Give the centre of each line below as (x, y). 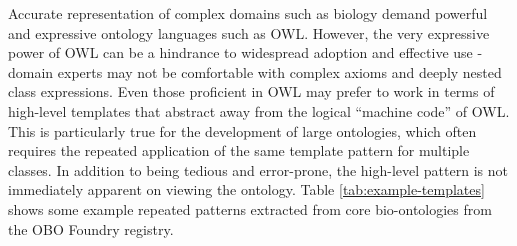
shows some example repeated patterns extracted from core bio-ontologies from (250, 208)
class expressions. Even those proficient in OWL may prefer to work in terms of (251, 91)
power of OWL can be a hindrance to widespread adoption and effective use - (245, 52)
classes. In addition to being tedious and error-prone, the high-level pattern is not (258, 169)
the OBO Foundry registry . (91, 228)
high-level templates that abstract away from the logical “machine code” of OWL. (259, 110)
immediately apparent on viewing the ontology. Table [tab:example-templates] (246, 189)
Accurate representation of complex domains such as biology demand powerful (248, 13)
